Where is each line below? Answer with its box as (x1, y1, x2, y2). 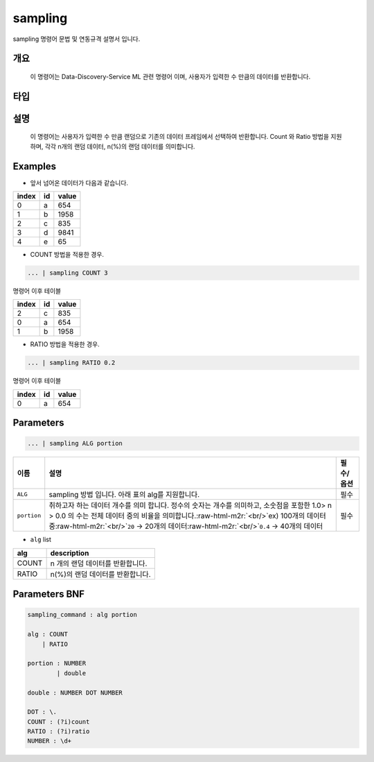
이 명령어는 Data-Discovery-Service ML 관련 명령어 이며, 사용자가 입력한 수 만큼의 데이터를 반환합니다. (30, 72, 311, 81)
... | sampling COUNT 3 (27, 269, 109, 277)
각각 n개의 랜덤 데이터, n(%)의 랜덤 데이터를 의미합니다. (44, 142, 195, 151)
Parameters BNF (12, 589, 85, 600)
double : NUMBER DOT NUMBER (27, 688, 123, 697)
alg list (30, 535, 51, 544)
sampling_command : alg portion (27, 611, 138, 619)
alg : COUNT (27, 630, 69, 638)
